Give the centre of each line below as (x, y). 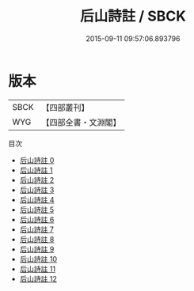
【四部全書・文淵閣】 (81, 122)
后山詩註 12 (38, 278)
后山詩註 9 (37, 249)
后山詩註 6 (37, 219)
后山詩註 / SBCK (133, 16)
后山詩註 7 (36, 229)
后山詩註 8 (37, 239)
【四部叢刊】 (65, 108)
